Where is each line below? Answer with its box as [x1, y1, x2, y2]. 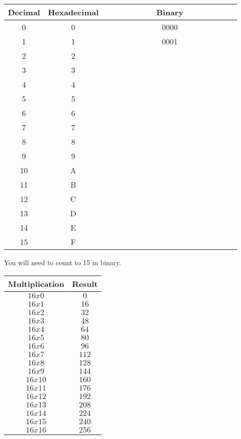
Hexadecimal [48, 6, 99, 18]
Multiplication [8, 278, 65, 289]
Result [72, 278, 98, 289]
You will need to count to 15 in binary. [4, 257, 121, 267]
